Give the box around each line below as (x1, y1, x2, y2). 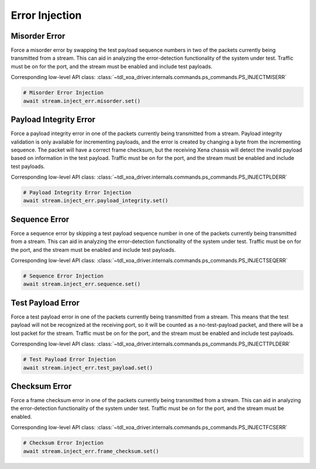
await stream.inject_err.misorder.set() (23, 97, 140, 104)
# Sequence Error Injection (23, 273, 104, 279)
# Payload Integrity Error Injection (23, 189, 132, 196)
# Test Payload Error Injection (23, 356, 116, 363)
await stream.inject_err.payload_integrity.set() (23, 197, 169, 204)
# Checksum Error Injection (23, 440, 104, 446)
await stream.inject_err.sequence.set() (23, 281, 140, 287)
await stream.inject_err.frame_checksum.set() (23, 448, 159, 454)
